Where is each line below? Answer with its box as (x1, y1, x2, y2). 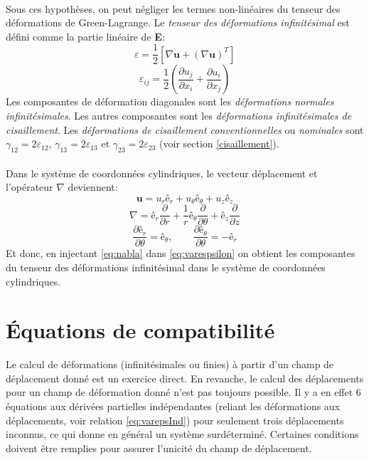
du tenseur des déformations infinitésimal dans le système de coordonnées (6, 259, 326, 274)
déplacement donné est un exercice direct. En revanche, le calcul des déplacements (6, 370, 364, 385)
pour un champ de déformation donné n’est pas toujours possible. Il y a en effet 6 (6, 385, 361, 399)
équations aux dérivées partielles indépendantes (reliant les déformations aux (6, 399, 341, 414)
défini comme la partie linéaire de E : (6, 28, 165, 43)
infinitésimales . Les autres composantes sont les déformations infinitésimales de (6, 108, 352, 123)
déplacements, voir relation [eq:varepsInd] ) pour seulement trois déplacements (6, 412, 344, 427)
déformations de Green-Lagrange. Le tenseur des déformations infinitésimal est (6, 15, 350, 30)
